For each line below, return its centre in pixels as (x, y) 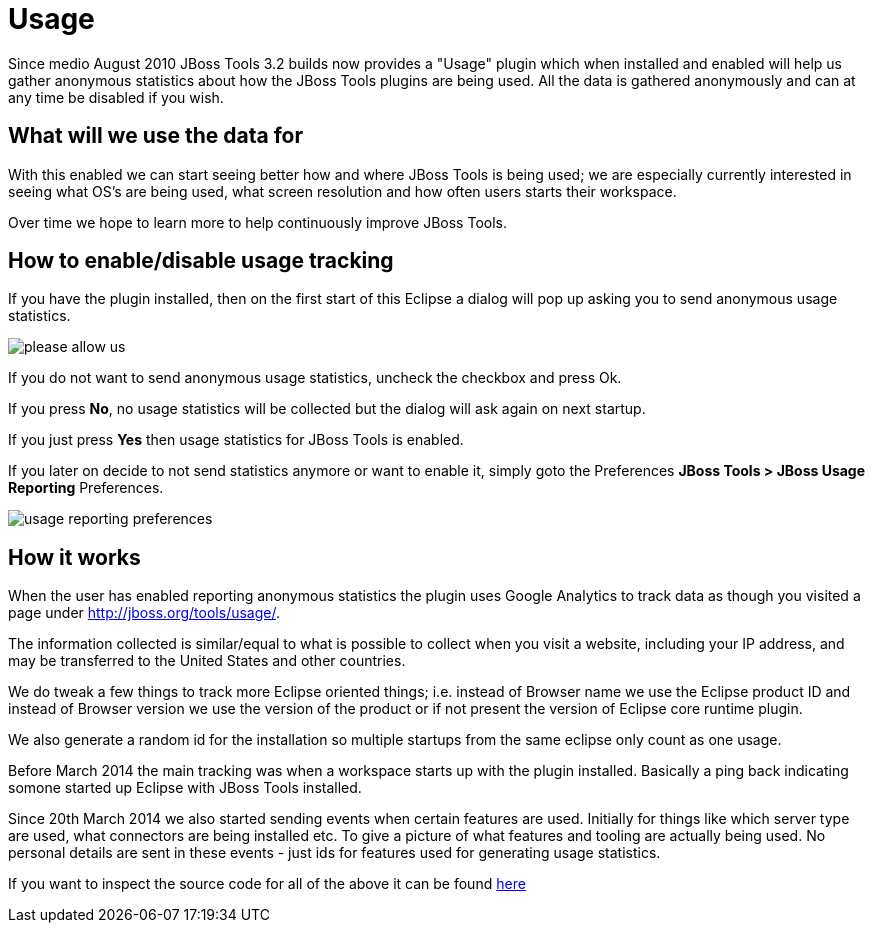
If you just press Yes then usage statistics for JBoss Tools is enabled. (236, 440)
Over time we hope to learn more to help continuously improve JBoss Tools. (257, 222)
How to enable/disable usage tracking (201, 261)
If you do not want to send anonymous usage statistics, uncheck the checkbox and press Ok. (315, 378)
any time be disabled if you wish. (116, 97)
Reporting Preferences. (86, 488)
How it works (74, 557)
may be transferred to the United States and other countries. (207, 661)
